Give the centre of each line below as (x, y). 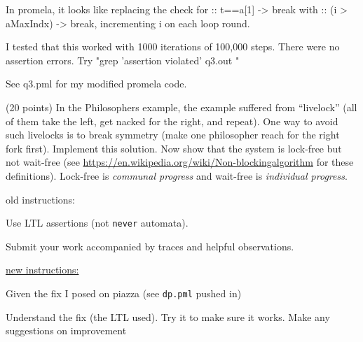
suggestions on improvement (66, 330)
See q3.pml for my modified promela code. (96, 84)
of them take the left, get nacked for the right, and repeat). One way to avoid (172, 121)
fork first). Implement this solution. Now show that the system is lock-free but (174, 148)
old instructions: (40, 199)
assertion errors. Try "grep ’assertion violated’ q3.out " (123, 60)
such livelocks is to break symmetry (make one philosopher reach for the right (173, 135)
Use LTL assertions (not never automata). (97, 223)
